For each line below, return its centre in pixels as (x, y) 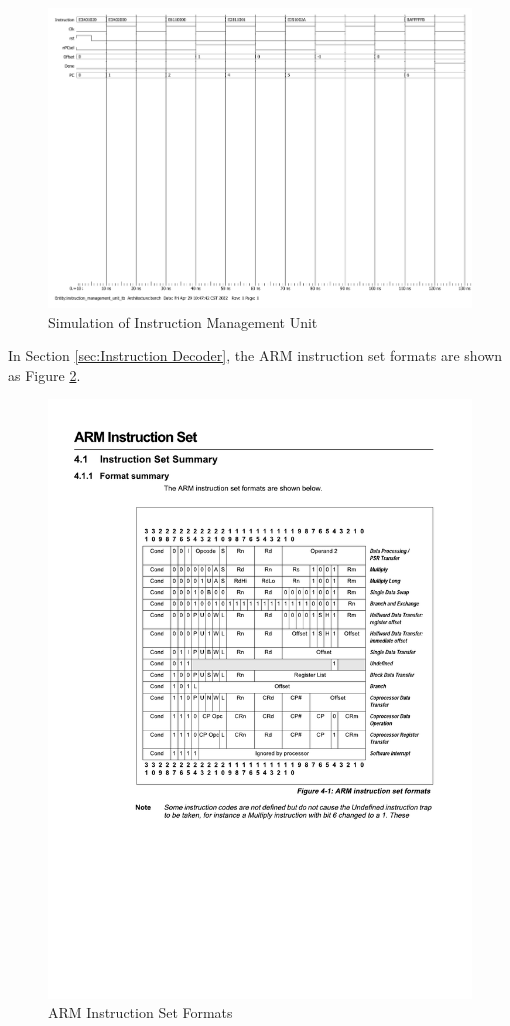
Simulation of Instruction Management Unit (183, 321)
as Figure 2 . (44, 374)
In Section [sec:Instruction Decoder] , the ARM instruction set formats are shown (255, 355)
